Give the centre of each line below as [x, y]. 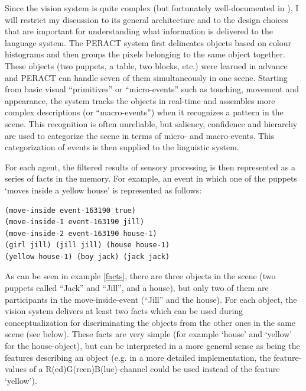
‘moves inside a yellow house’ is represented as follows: [103, 190]
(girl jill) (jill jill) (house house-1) [87, 245]
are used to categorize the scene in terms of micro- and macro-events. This [140, 135]
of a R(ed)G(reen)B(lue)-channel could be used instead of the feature [154, 369]
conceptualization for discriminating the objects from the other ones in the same [150, 322]
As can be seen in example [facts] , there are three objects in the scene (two [140, 276]
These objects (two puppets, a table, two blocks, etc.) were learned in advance [146, 65]
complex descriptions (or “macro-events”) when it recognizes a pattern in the [144, 112]
